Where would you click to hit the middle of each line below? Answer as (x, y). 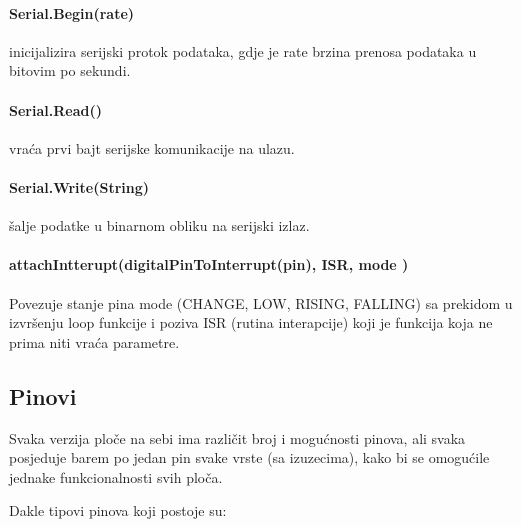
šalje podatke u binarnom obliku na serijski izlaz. (159, 225)
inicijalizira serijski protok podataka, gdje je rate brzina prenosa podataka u (243, 50)
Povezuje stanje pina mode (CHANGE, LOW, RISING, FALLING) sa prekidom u (261, 302)
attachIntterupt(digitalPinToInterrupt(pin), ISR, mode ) (209, 264)
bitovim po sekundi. (70, 70)
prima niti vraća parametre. (94, 341)
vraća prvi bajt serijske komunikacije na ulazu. (152, 147)
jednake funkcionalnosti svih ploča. (116, 476)
